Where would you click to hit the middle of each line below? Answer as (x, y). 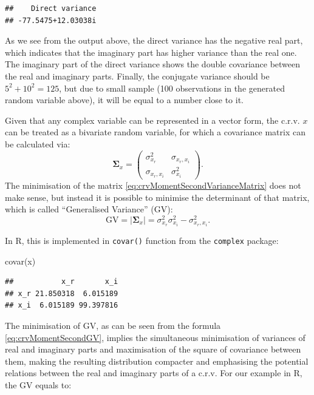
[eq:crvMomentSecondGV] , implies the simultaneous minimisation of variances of (155, 337)
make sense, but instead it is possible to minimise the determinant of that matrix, (157, 197)
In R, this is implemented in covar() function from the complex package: (142, 240)
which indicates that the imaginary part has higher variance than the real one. (151, 52)
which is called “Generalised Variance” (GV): (89, 209)
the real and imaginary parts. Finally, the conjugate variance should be (137, 76)
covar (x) (20, 261)
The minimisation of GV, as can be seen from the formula (113, 325)
